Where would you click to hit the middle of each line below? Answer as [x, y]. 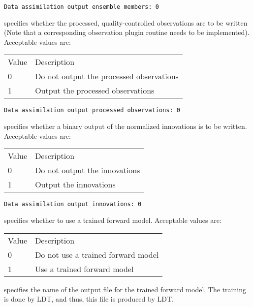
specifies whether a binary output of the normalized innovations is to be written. [126, 126]
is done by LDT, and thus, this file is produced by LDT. [89, 299]
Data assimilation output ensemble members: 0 [81, 7]
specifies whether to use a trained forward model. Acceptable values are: [113, 220]
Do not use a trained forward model [97, 254]
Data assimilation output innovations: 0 [73, 204]
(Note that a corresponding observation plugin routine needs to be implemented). [127, 32]
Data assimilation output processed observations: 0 [92, 110]
